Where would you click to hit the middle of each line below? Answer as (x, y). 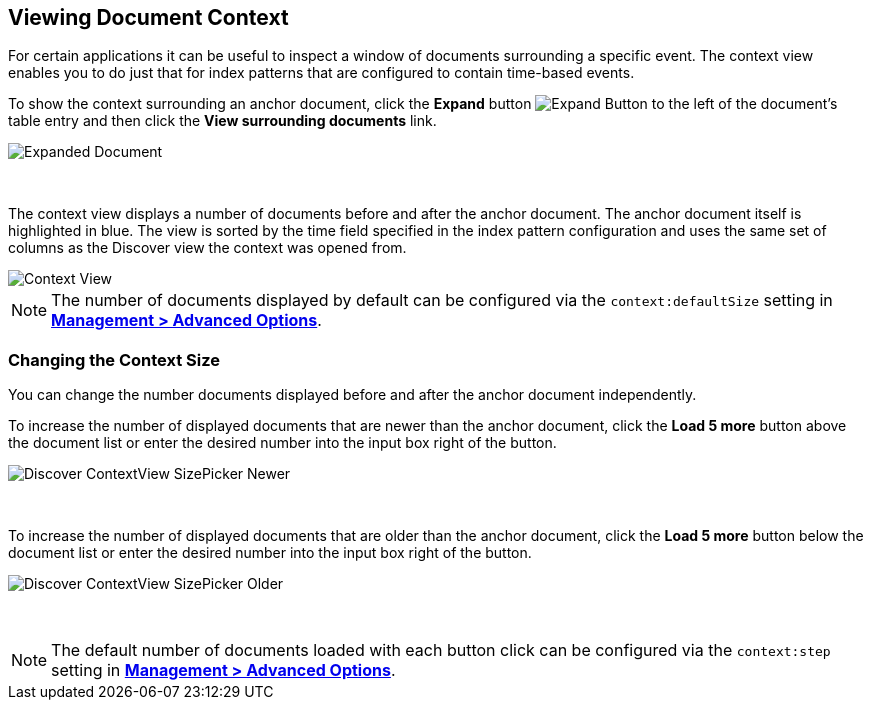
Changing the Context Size (114, 359)
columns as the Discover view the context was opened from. (207, 248)
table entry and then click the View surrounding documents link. (222, 121)
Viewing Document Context (148, 17)
